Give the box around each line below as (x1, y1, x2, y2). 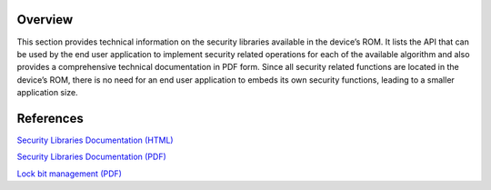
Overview (16, 12, 74, 27)
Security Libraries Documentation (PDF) (16, 151, 167, 163)
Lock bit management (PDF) (16, 168, 123, 179)
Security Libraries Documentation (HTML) (16, 135, 174, 145)
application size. (16, 87, 78, 98)
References (16, 110, 84, 126)
